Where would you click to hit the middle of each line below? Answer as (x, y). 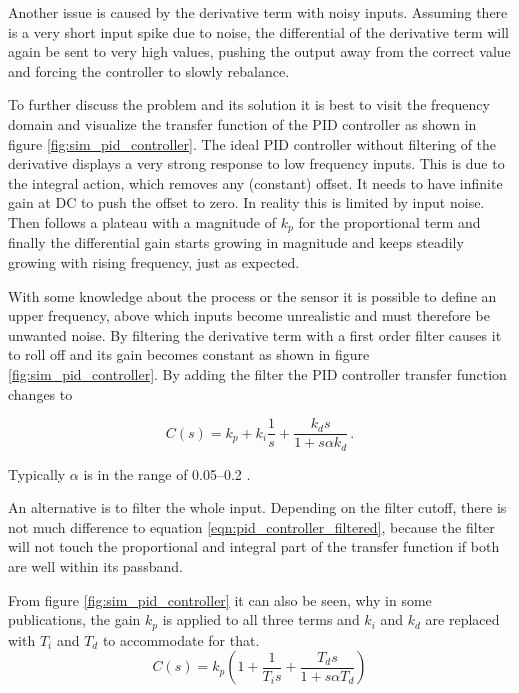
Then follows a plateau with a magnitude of (142, 221)
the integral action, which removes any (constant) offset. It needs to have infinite (255, 182)
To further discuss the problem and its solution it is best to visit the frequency (249, 104)
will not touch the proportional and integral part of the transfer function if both (254, 546)
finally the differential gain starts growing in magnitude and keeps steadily (236, 242)
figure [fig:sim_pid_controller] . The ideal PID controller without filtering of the (252, 143)
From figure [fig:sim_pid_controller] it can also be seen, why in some (220, 599)
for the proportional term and (389, 221)
